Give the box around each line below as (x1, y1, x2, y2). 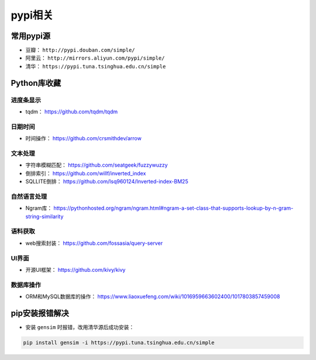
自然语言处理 (11, 192, 47, 200)
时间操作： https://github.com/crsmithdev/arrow (25, 135, 142, 142)
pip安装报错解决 (11, 308, 70, 318)
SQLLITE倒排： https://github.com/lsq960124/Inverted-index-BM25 (25, 178, 188, 185)
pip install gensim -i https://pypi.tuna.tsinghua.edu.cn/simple (23, 339, 215, 346)
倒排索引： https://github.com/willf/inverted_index (25, 169, 146, 176)
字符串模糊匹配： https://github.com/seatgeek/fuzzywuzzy (25, 161, 168, 169)
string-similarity (25, 213, 64, 220)
